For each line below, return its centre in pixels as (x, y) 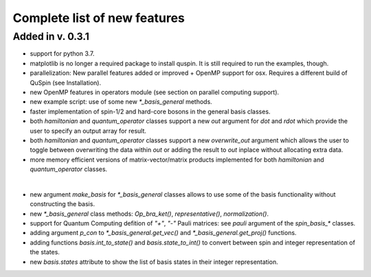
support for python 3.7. (62, 54)
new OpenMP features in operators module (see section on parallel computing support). (155, 92)
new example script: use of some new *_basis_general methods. (121, 102)
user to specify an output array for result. (88, 131)
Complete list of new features (99, 18)
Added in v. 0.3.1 (51, 36)
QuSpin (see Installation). (66, 82)
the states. (45, 252)
